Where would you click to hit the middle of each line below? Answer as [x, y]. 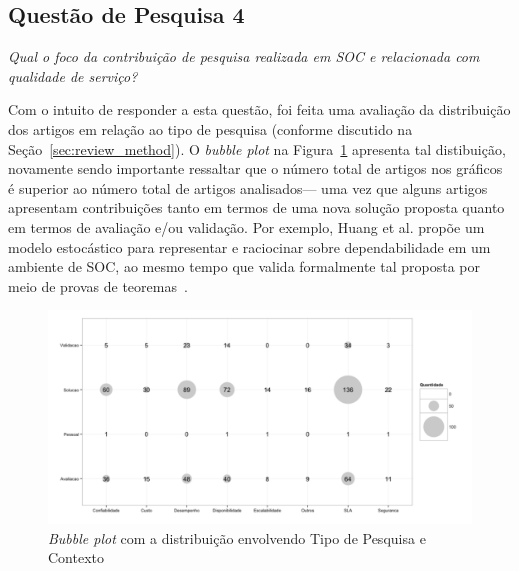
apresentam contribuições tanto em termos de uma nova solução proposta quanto [256, 207]
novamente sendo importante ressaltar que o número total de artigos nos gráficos [255, 168]
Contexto [76, 557]
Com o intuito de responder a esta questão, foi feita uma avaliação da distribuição [259, 109]
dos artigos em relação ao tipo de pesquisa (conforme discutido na [210, 128]
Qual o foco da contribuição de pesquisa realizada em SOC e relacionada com [244, 56]
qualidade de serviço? [73, 75]
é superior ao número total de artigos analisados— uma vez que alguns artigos [248, 187]
